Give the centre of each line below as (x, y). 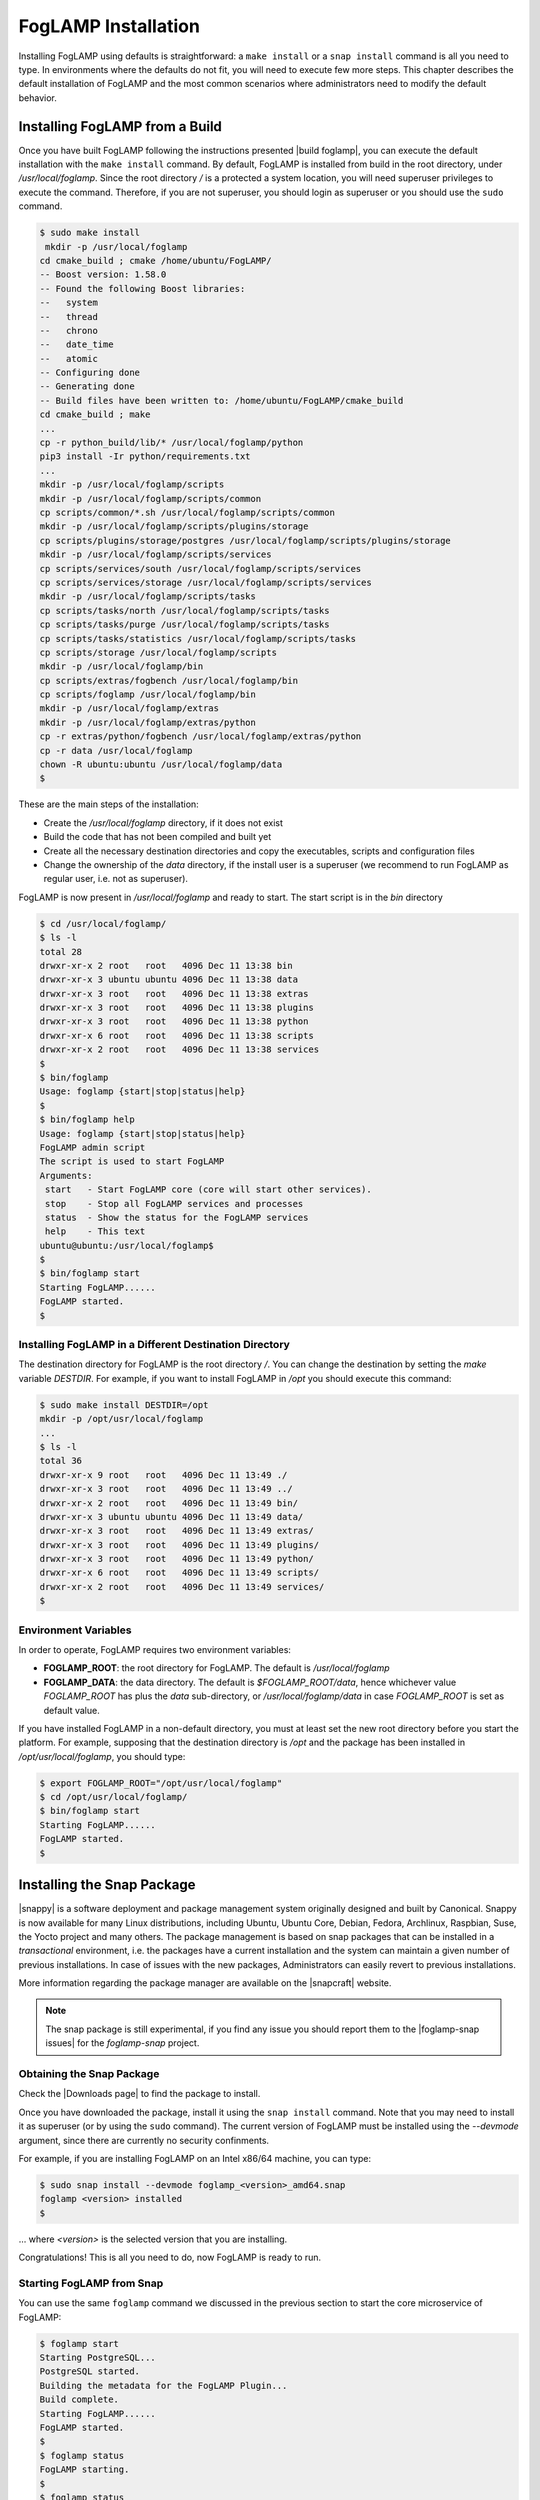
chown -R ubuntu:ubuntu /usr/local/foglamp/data (161, 764)
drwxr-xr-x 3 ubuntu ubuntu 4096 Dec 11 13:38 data (169, 979)
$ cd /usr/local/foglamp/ (103, 923)
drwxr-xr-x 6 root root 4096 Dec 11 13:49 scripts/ (179, 1573)
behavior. (37, 97)
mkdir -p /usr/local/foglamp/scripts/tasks (148, 596)
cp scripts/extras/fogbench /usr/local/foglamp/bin (169, 680)
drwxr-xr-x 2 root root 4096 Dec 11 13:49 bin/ (169, 1503)
